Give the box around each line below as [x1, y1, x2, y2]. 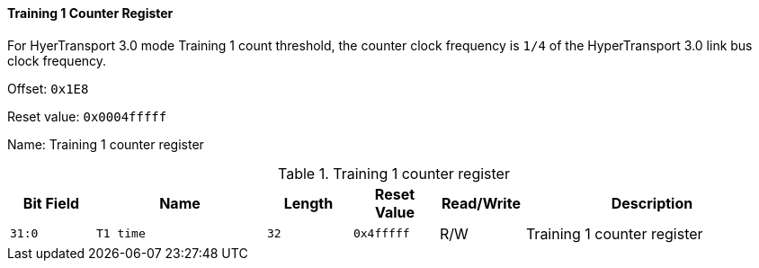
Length [283, 193, 334, 212]
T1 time [95, 227, 146, 241]
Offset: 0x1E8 [7, 80, 89, 96]
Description [611, 193, 693, 212]
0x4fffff [353, 227, 410, 241]
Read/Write [441, 193, 521, 212]
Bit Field [22, 193, 80, 212]
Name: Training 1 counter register [7, 136, 204, 152]
